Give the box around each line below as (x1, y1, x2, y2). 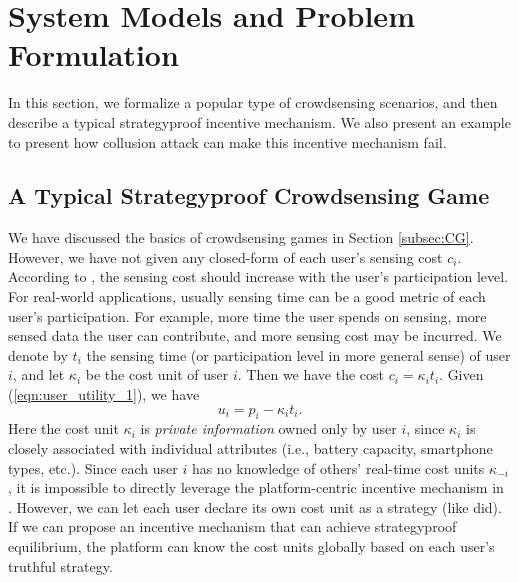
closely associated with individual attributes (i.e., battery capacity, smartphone (8, 438, 493, 459)
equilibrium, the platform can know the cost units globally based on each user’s (8, 536, 495, 556)
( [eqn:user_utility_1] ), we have (8, 384, 200, 405)
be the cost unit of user (85, 364, 229, 385)
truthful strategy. (8, 555, 113, 576)
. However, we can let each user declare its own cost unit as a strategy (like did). (8, 496, 502, 517)
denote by (8, 344, 68, 365)
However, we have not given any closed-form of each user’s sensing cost (8, 246, 443, 267)
